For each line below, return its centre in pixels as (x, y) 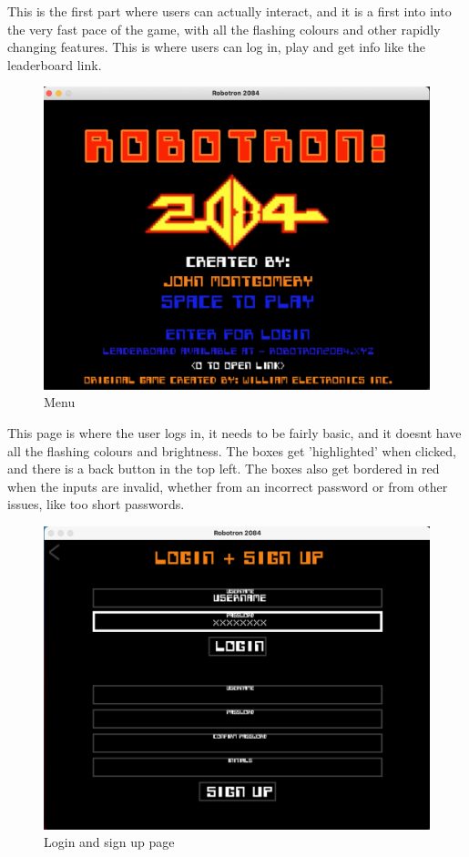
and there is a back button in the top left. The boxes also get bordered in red (224, 469)
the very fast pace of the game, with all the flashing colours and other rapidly (224, 29)
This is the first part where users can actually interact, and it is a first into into (229, 11)
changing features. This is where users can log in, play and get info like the (216, 47)
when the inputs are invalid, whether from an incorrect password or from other (228, 486)
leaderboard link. (55, 64)
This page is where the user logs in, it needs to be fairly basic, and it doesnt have (234, 433)
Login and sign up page (109, 842)
